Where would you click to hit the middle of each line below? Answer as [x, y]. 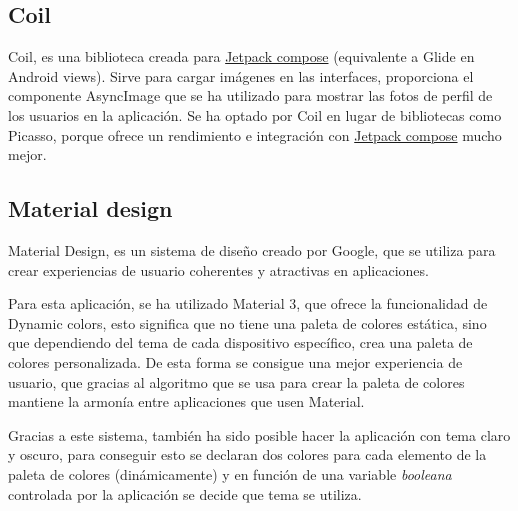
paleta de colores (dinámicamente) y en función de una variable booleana [230, 473]
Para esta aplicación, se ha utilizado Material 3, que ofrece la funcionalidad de [248, 303]
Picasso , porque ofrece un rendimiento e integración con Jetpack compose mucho [255, 134]
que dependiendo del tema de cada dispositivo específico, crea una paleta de [240, 342]
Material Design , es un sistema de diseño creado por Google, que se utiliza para [252, 249]
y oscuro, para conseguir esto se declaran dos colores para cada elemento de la [247, 454]
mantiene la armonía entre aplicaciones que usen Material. [186, 401]
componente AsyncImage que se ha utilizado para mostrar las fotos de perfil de [250, 95]
